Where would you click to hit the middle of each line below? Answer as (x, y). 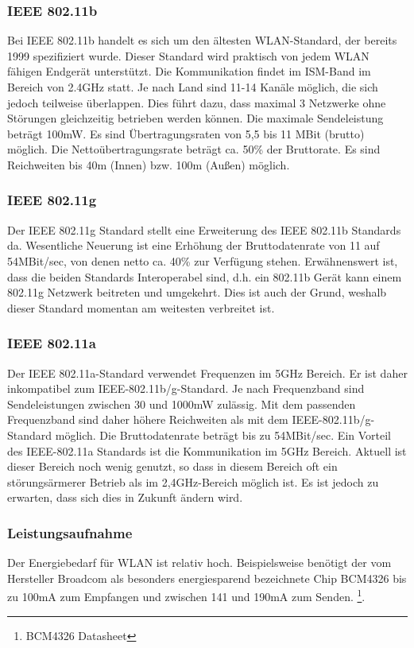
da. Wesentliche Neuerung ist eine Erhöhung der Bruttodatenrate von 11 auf (193, 245)
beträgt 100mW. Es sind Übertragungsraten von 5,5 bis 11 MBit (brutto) (186, 133)
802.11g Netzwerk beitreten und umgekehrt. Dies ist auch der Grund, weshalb (197, 292)
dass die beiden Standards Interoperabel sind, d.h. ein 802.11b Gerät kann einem (205, 276)
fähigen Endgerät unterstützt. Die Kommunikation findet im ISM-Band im (189, 71)
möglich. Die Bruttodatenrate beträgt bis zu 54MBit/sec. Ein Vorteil (223, 435)
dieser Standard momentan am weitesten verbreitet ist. (141, 307)
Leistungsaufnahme (70, 532)
